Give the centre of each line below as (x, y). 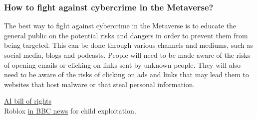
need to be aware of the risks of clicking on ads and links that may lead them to (127, 74)
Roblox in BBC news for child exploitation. (70, 110)
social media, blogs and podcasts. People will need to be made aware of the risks (127, 55)
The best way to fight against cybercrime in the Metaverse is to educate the (120, 26)
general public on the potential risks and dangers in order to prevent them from (126, 35)
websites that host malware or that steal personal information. (100, 84)
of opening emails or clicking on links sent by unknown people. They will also (123, 64)
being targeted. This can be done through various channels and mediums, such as (128, 45)
